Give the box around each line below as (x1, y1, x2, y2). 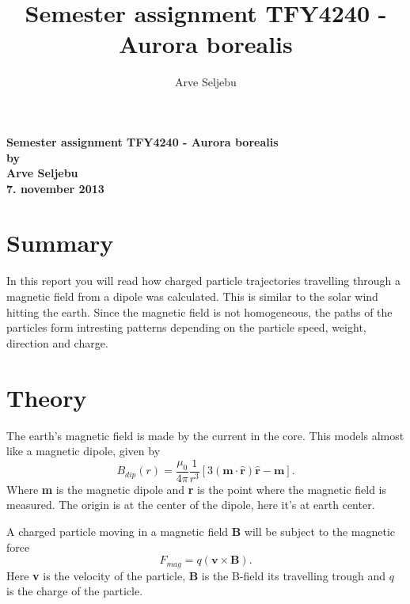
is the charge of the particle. (6, 583, 143, 599)
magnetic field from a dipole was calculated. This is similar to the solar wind (6, 288, 378, 304)
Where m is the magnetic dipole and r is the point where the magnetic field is (6, 481, 387, 497)
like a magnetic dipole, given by (6, 443, 161, 459)
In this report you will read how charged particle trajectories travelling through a (6, 272, 401, 289)
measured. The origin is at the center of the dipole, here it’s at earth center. (6, 496, 375, 513)
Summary (6, 226, 114, 259)
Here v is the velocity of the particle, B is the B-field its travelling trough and (6, 567, 386, 583)
